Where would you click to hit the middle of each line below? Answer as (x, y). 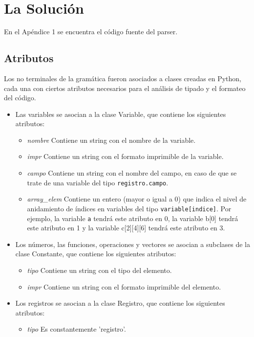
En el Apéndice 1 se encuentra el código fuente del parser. (91, 32)
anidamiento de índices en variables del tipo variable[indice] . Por (129, 208)
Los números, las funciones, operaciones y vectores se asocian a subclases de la (133, 244)
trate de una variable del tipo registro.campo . (98, 182)
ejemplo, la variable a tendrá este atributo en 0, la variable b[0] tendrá (133, 218)
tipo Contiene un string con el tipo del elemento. (99, 270)
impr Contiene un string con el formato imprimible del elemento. (124, 286)
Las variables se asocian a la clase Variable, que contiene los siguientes (121, 114)
